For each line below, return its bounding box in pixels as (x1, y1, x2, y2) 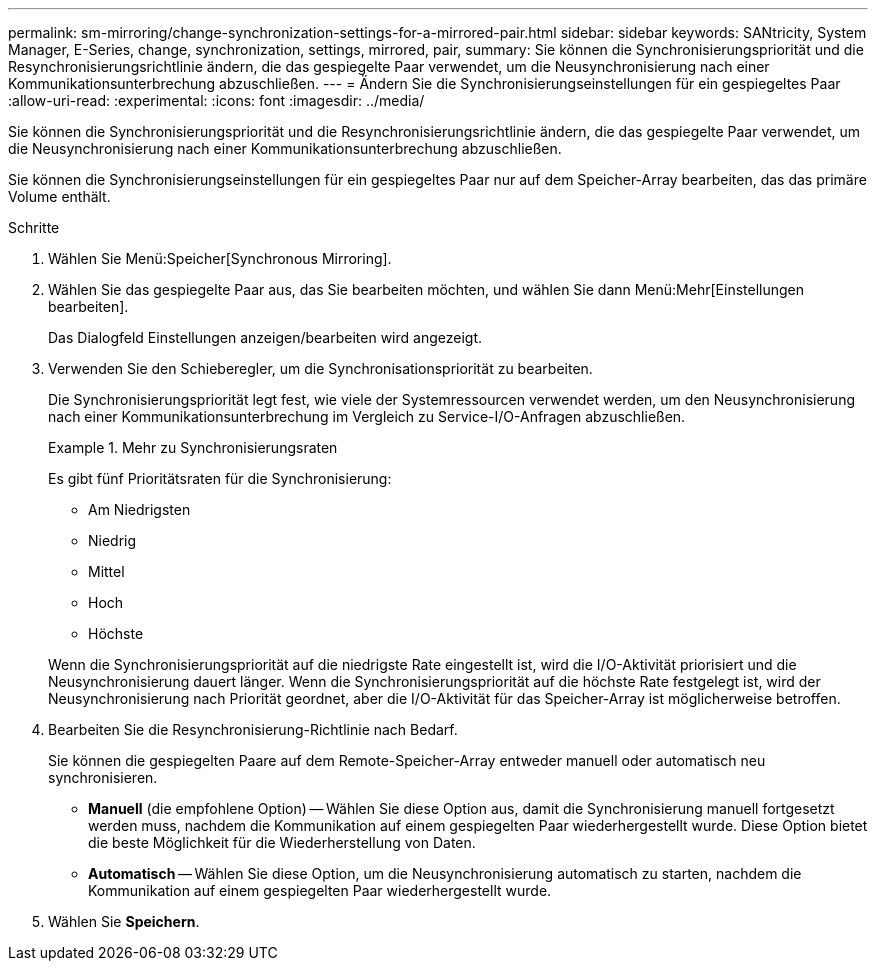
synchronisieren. (48, 769, 158, 786)
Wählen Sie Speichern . (48, 913, 200, 930)
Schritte (8, 219, 60, 236)
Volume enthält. (8, 188, 111, 205)
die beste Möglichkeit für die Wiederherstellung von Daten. (88, 834, 476, 851)
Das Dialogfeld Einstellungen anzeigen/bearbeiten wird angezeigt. (48, 329, 482, 346)
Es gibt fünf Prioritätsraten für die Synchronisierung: (48, 470, 392, 487)
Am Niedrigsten (88, 501, 191, 518)
